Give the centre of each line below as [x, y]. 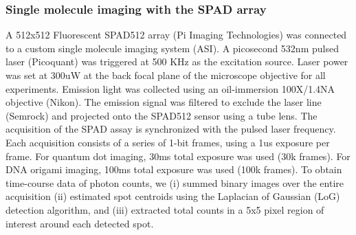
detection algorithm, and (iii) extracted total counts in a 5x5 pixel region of [165, 209]
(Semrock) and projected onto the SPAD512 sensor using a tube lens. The [162, 115]
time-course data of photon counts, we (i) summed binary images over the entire [175, 182]
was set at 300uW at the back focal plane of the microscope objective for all [166, 75]
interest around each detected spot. [80, 223]
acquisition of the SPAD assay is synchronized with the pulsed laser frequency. [171, 129]
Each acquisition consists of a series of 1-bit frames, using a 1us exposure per [168, 142]
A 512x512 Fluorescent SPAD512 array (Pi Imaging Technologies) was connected [176, 35]
